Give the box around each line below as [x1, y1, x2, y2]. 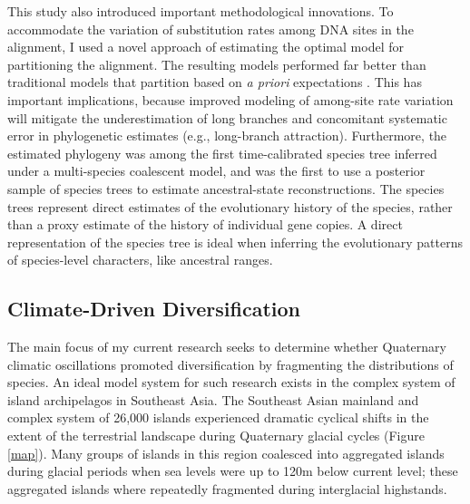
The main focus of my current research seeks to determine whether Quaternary [7, 337, 446, 356]
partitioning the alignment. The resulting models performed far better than [7, 54, 426, 73]
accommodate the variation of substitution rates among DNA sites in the [7, 19, 414, 38]
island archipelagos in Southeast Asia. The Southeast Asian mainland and [7, 390, 419, 409]
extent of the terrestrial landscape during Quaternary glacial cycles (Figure [7, 426, 425, 445]
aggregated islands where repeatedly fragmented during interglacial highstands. [7, 479, 447, 498]
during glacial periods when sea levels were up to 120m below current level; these [7, 461, 458, 480]
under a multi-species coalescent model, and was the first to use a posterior [7, 161, 426, 180]
